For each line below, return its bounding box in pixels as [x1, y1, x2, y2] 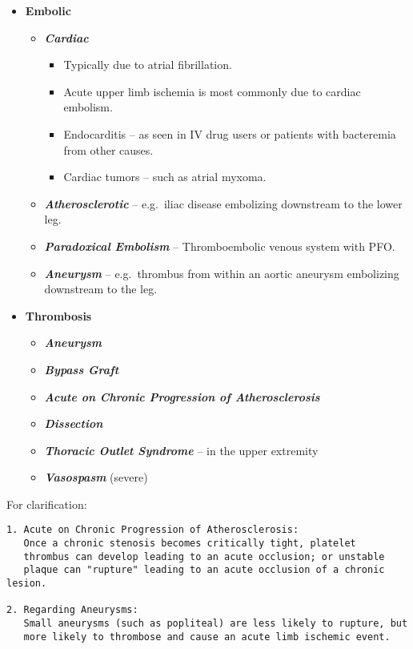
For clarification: [6, 495, 87, 512]
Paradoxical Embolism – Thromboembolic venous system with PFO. [44, 237, 395, 254]
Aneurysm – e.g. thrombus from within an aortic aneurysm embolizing [44, 264, 399, 281]
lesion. [6, 578, 47, 590]
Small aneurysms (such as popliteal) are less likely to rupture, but [23, 618, 408, 630]
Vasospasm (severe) [44, 469, 148, 486]
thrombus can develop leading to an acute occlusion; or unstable [23, 550, 385, 562]
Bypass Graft [44, 361, 119, 377]
